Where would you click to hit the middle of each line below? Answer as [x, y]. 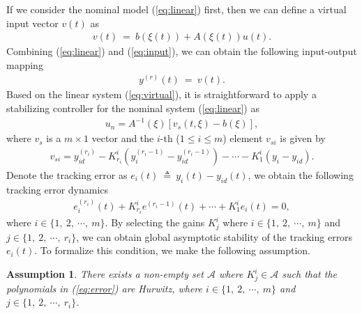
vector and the [123, 138]
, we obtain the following [301, 174]
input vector [32, 23]
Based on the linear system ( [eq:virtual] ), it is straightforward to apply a [161, 94]
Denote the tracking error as [67, 174]
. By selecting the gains [155, 222]
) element [243, 138]
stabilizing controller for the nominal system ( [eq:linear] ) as [133, 108]
